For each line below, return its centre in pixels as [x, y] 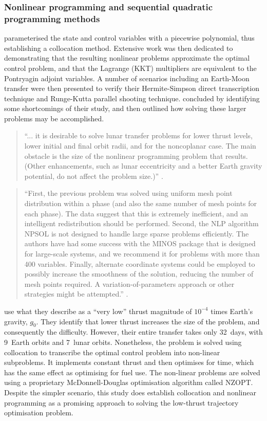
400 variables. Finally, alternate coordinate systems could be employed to [140, 263]
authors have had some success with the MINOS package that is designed [140, 243]
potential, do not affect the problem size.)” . [94, 176]
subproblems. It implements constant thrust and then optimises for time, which [129, 362]
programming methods [52, 18]
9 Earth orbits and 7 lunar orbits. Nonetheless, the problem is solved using [123, 342]
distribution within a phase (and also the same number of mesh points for [140, 203]
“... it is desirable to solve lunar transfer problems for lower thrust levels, [138, 135]
